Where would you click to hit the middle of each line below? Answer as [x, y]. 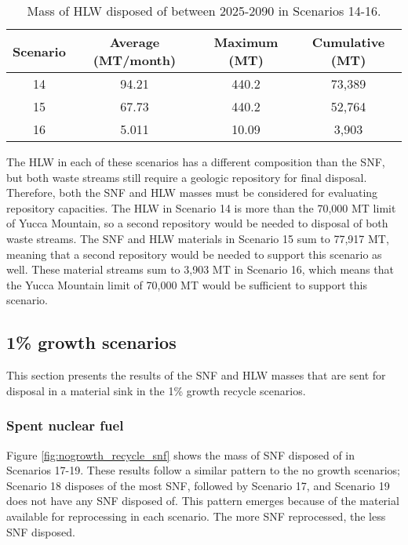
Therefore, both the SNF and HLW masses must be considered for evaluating [192, 193]
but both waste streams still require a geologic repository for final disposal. [187, 177]
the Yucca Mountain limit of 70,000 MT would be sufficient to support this [187, 284]
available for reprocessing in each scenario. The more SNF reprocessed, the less [196, 516]
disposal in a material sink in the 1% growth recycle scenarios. [156, 390]
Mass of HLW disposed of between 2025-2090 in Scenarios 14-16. [204, 11]
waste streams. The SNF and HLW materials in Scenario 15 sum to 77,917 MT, [198, 238]
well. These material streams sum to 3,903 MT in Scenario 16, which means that [200, 269]
